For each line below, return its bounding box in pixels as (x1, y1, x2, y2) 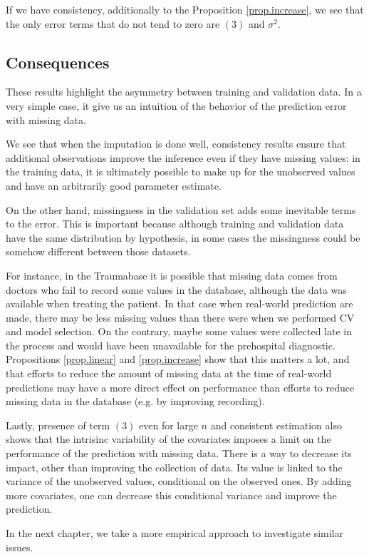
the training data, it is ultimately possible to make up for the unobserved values (6, 164, 355, 179)
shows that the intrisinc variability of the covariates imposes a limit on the (6, 431, 331, 446)
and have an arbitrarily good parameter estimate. (6, 178, 222, 193)
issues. (6, 539, 33, 554)
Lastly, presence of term (6, 417, 110, 432)
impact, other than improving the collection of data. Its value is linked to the (6, 459, 343, 474)
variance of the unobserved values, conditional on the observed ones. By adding (6, 474, 352, 489)
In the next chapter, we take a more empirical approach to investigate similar (6, 526, 343, 541)
